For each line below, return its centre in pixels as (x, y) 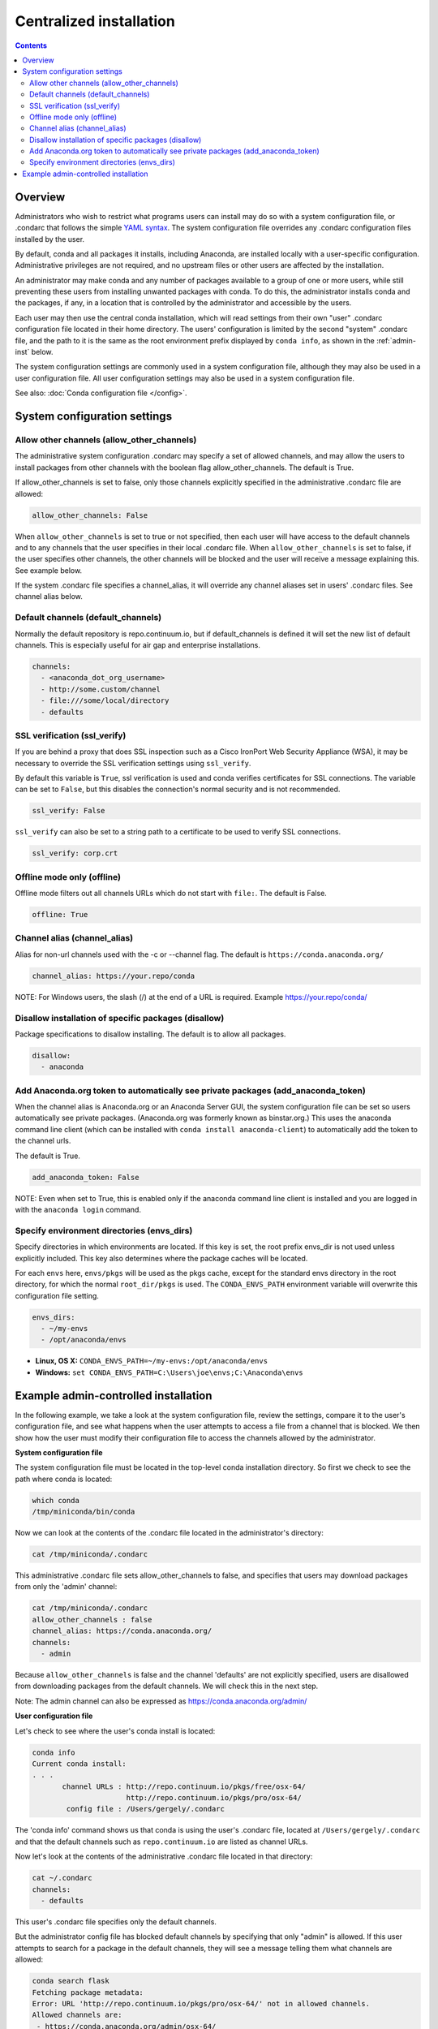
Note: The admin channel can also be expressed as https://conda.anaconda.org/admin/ (161, 1701)
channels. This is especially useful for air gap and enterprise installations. (138, 645)
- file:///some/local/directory (105, 701)
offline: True (60, 915)
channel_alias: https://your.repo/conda (113, 976)
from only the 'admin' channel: (66, 1587)
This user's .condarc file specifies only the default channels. (116, 1921)
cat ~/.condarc (62, 1878)
